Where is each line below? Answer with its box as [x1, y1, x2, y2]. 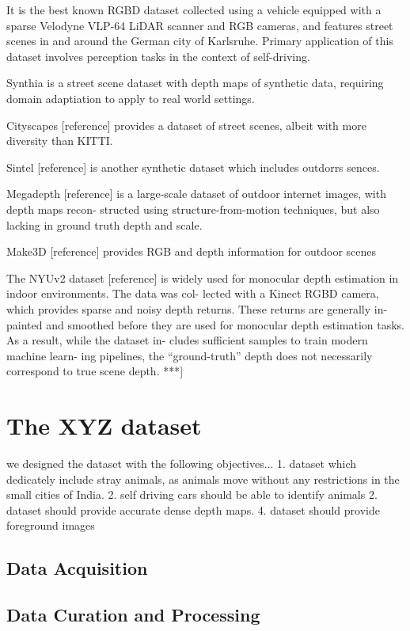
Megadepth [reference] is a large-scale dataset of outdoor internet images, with [6, 185, 386, 202]
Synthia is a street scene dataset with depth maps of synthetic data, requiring [6, 74, 384, 91]
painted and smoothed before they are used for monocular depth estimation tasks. [6, 316, 405, 333]
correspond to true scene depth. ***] [6, 363, 184, 379]
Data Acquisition [6, 556, 148, 580]
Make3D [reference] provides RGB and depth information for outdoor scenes [6, 243, 377, 260]
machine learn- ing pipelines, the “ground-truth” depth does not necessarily [6, 347, 373, 363]
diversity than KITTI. [6, 132, 113, 149]
